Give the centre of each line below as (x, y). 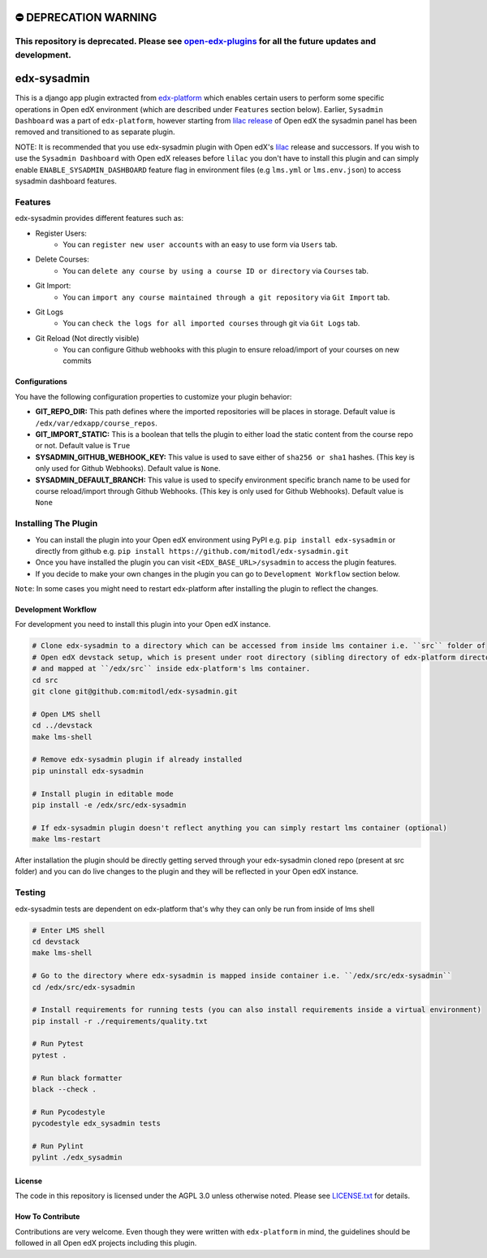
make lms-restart (67, 839)
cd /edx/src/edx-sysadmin (84, 987)
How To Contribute (47, 1217)
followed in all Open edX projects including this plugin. (106, 1243)
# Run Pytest (58, 1044)
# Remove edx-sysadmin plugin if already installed (137, 760)
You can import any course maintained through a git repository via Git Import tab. (226, 297)
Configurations (41, 382)
